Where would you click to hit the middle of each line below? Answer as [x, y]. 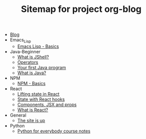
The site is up [31, 120]
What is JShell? [33, 57]
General [18, 115]
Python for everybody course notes [54, 131]
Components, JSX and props [47, 104]
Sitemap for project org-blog [81, 9]
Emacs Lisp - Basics [38, 46]
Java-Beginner [25, 51]
